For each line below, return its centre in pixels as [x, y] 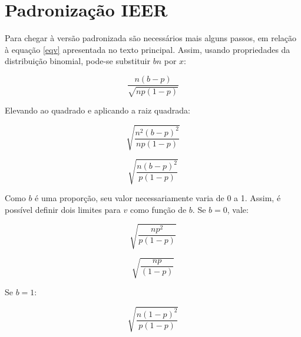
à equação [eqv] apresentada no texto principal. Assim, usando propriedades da [148, 49]
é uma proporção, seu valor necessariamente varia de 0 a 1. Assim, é [158, 198]
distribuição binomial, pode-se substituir [77, 61]
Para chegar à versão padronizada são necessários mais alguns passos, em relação [151, 38]
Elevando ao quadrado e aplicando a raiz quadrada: [97, 110]
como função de [158, 209]
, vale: [238, 209]
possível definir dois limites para [63, 209]
